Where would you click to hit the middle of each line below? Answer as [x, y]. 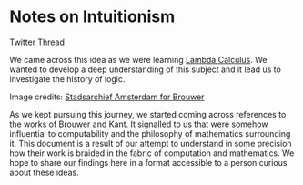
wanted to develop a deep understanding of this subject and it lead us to [146, 69]
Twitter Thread [37, 42]
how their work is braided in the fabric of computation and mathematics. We [152, 153]
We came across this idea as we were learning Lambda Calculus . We [138, 59]
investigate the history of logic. [67, 78]
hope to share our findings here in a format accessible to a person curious [148, 162]
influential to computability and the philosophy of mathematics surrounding [150, 133]
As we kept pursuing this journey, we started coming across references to [148, 114]
